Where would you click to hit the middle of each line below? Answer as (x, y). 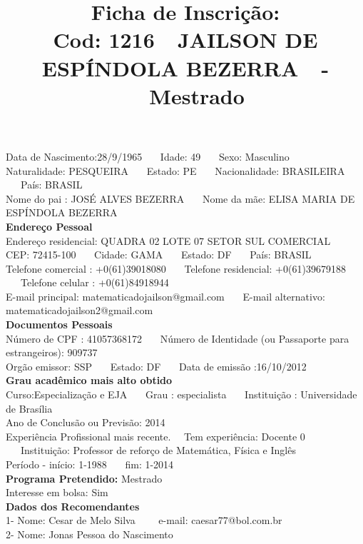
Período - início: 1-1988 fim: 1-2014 (90, 464)
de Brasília (29, 408)
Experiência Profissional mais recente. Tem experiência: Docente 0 (155, 436)
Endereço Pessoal (49, 226)
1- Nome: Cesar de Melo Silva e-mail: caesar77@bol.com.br (144, 520)
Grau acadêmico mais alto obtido (89, 380)
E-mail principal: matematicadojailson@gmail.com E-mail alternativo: (165, 296)
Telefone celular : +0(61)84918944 (94, 282)
